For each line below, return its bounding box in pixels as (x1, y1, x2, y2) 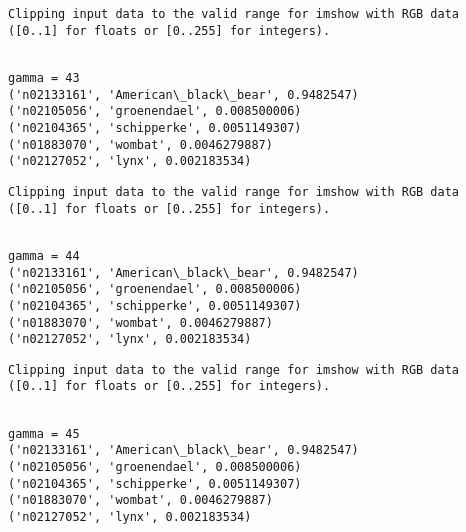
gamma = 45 (8, 426, 80, 441)
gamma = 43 (8, 70, 80, 85)
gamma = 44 (8, 248, 80, 263)
